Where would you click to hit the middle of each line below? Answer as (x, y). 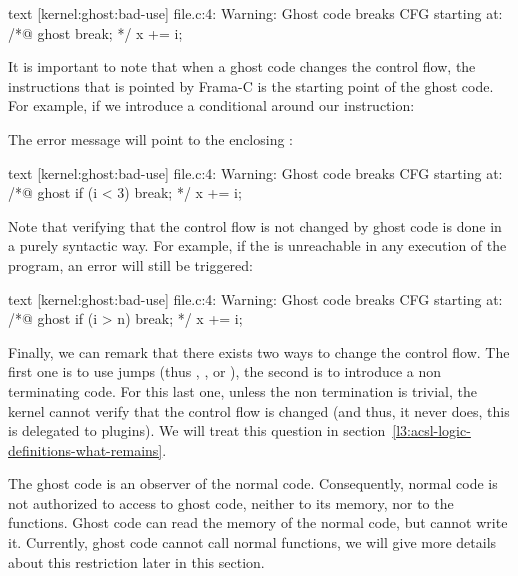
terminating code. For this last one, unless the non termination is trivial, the (242, 390)
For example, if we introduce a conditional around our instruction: (211, 105)
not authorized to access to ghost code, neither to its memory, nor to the (231, 502)
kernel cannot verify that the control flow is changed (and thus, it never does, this (259, 410)
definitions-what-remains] (85, 449)
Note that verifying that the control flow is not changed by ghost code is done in (255, 225)
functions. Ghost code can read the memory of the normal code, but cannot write (258, 522)
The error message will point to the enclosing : (150, 138)
